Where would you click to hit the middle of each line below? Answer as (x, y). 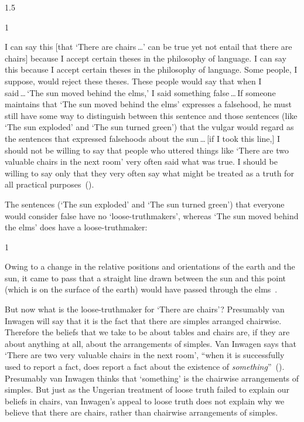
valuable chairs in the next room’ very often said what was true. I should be (141, 161)
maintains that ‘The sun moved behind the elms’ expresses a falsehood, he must (148, 104)
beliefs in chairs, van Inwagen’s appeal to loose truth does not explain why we (145, 401)
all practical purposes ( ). (49, 184)
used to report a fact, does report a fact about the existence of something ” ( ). (145, 367)
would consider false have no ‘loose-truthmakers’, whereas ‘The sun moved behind (152, 215)
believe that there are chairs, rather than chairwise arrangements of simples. (141, 412)
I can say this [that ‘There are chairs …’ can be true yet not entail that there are (148, 47)
